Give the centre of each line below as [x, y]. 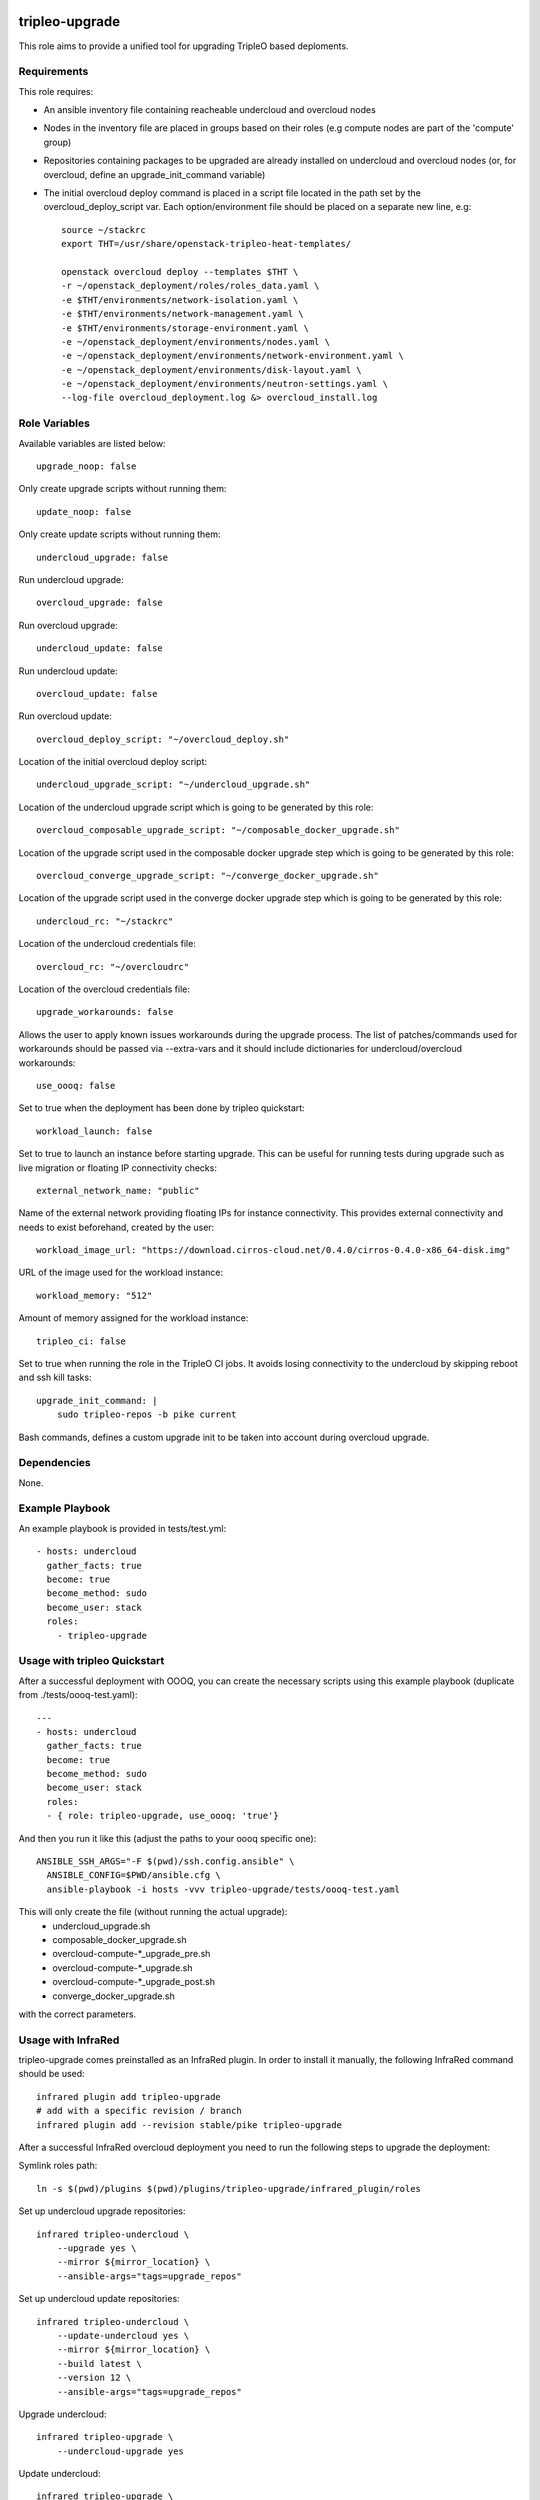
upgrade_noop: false [86, 466]
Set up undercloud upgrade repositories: [102, 2211]
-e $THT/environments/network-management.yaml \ [182, 314]
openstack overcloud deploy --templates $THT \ [180, 271]
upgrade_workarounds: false [105, 1012]
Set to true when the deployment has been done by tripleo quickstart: [161, 1108]
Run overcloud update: [65, 716]
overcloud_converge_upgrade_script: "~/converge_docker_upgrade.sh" [207, 876]
